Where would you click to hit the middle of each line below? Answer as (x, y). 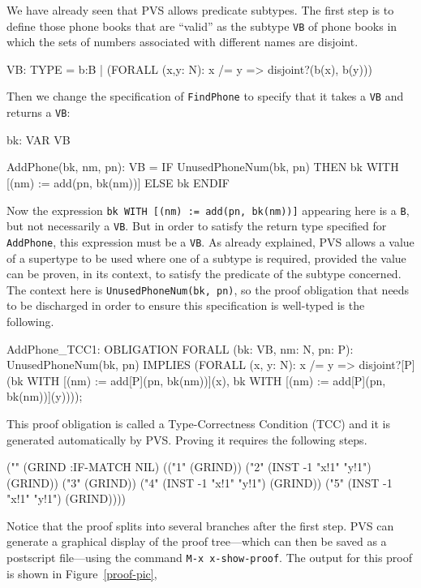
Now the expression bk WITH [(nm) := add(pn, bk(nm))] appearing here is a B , (208, 210)
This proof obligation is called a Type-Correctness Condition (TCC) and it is (199, 423)
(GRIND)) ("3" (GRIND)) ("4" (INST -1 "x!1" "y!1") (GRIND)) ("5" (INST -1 (200, 482)
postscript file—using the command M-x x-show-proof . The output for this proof (210, 558)
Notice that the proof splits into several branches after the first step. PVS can (200, 525)
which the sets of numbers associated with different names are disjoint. (183, 42)
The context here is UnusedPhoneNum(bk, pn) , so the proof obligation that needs (208, 289)
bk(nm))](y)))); (45, 396)
